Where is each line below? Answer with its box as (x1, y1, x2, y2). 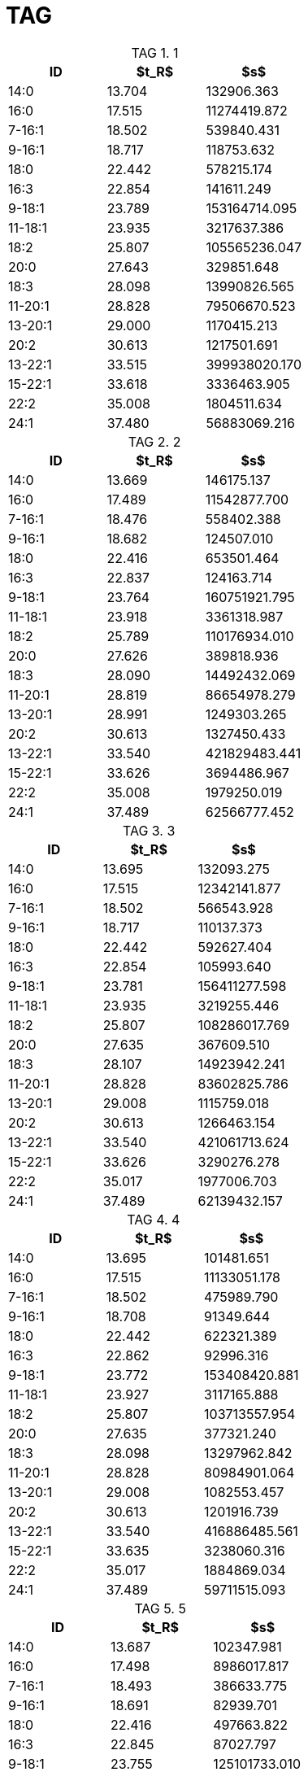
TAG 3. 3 (122, 822, 176, 839)
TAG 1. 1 (131, 44, 179, 61)
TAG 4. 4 (127, 1211, 180, 1228)
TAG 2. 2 (128, 433, 181, 450)
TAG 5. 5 (134, 1600, 186, 1617)
